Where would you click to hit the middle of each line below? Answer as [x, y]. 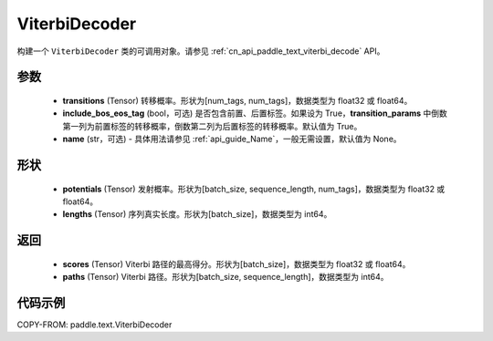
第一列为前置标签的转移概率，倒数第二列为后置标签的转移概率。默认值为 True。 [212, 126]
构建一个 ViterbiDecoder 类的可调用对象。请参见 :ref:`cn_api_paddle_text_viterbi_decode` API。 [201, 51]
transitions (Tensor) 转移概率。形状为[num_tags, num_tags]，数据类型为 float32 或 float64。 [237, 100]
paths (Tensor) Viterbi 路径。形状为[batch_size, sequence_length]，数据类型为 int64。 [226, 277]
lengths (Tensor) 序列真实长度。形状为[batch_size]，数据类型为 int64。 [197, 214]
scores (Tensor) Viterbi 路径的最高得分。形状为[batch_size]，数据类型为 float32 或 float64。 [236, 263]
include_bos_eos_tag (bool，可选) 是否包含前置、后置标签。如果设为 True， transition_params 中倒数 [255, 113]
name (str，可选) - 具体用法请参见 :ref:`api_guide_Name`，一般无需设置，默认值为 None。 [232, 139]
